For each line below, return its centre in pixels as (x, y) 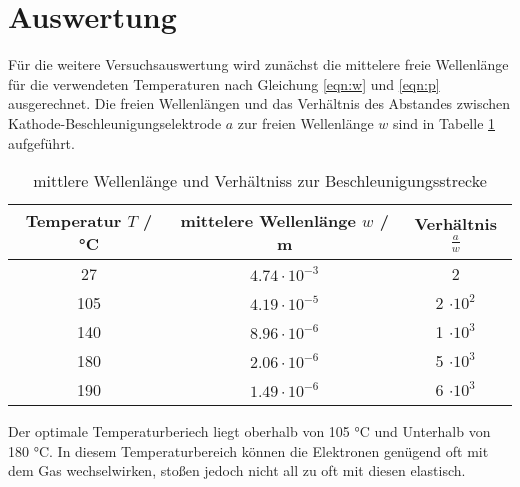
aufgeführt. (41, 142)
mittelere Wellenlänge (268, 221)
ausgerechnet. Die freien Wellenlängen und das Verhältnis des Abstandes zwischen (259, 103)
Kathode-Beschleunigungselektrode (115, 122)
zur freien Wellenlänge (305, 122)
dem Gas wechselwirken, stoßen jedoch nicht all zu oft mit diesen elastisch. (237, 470)
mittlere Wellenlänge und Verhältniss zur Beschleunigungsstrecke (260, 181)
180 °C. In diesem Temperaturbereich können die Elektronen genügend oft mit (248, 450)
